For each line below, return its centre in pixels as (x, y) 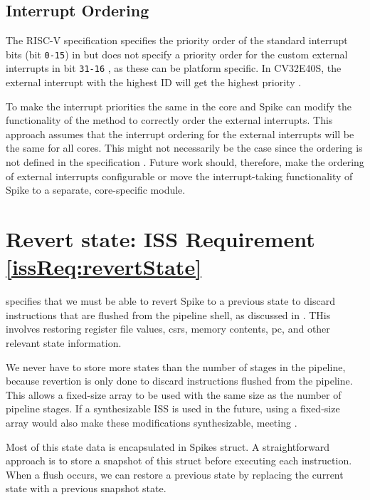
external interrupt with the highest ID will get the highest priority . (154, 82)
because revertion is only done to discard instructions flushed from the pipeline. (179, 381)
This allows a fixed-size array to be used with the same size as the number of (174, 394)
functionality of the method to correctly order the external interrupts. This (169, 120)
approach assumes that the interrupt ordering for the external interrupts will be (180, 134)
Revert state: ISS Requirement (160, 239)
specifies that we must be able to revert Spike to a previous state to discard (170, 301)
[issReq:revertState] (104, 267)
